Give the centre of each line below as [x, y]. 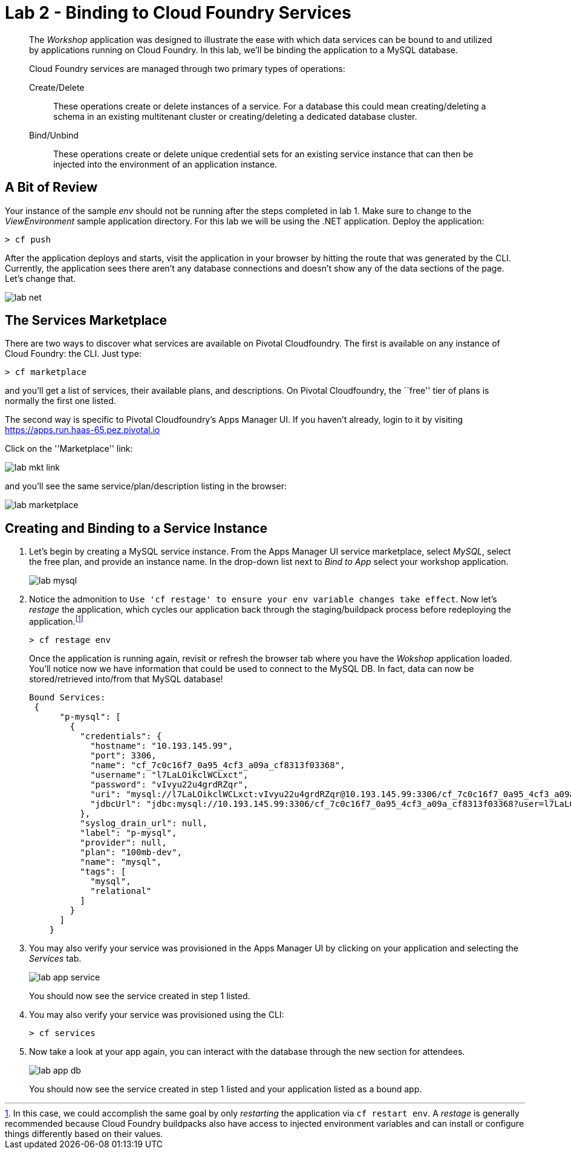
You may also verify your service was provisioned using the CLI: [157, 1014]
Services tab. [55, 958]
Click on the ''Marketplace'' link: [69, 449]
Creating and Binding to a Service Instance [136, 528]
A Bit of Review [51, 187]
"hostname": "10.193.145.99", [162, 745]
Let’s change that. [40, 278]
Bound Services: [67, 697]
